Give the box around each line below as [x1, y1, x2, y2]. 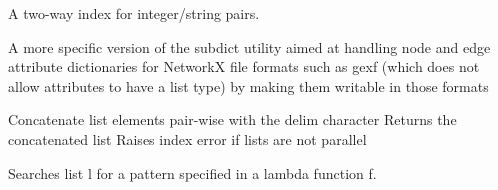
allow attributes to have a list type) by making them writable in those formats [8, 75, 489, 96]
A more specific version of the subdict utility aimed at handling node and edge [8, 36, 491, 57]
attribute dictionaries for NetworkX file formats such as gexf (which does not [8, 56, 480, 77]
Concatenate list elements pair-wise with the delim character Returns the [8, 109, 457, 130]
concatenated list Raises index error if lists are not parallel [8, 128, 367, 149]
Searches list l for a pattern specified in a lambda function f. [8, 162, 377, 183]
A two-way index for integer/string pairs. [8, 3, 260, 23]
